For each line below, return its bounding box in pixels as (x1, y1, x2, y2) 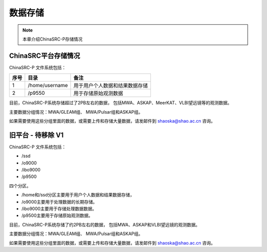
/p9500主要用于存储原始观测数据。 (21, 212, 93, 218)
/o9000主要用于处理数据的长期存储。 (21, 199, 97, 205)
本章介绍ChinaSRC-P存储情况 (22, 36, 83, 42)
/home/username (28, 82, 68, 89)
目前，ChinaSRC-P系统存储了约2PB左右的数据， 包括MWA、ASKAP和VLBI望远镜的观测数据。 (9, 221, 200, 227)
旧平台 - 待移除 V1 (9, 131, 64, 139)
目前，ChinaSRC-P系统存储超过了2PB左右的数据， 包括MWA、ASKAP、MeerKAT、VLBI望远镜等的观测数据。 (9, 100, 232, 106)
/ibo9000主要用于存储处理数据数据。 (21, 206, 97, 212)
